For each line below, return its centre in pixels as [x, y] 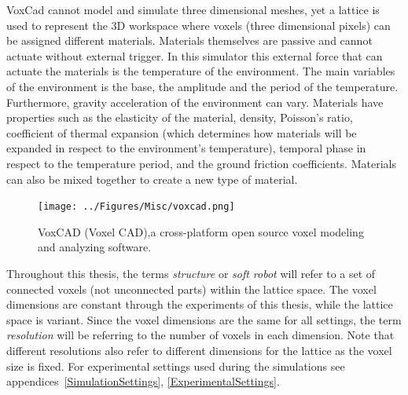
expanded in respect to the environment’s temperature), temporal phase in [186, 148]
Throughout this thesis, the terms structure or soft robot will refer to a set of [191, 273]
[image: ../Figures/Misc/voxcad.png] [136, 207]
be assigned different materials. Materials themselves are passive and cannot [189, 40]
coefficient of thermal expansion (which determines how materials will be [182, 132]
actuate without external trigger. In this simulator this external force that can [195, 55]
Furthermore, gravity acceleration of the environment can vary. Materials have [195, 102]
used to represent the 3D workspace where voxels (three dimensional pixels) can [198, 25]
